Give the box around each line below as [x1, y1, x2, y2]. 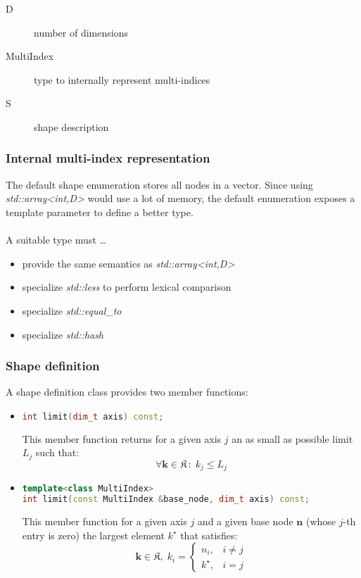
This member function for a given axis [22, 514, 187, 529]
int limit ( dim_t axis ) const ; [22, 411, 164, 422]
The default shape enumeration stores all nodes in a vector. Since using [6, 177, 313, 191]
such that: [35, 445, 79, 460]
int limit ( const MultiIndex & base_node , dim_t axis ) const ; [22, 494, 310, 505]
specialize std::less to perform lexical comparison [22, 279, 232, 294]
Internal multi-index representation [6, 149, 210, 167]
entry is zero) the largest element [22, 527, 165, 542]
